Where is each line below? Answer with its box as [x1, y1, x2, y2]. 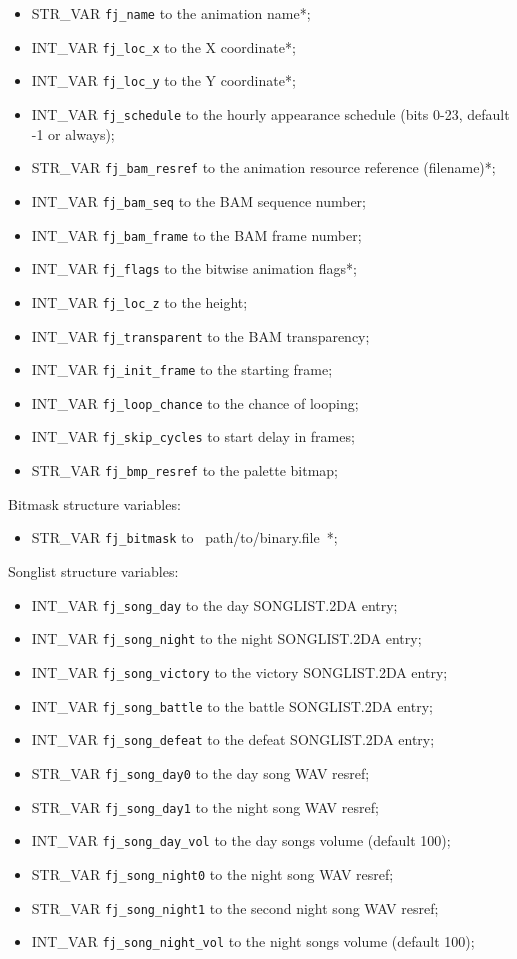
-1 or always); [31, 123, 115, 144]
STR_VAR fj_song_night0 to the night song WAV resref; [31, 863, 394, 884]
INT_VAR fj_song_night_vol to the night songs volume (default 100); [31, 931, 475, 952]
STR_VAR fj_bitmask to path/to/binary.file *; [31, 527, 338, 548]
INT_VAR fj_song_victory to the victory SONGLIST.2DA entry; [31, 661, 448, 682]
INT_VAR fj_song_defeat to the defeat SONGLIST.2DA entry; [31, 729, 435, 750]
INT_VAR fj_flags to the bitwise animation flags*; [31, 258, 357, 279]
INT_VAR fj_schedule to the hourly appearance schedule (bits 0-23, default [31, 103, 510, 124]
